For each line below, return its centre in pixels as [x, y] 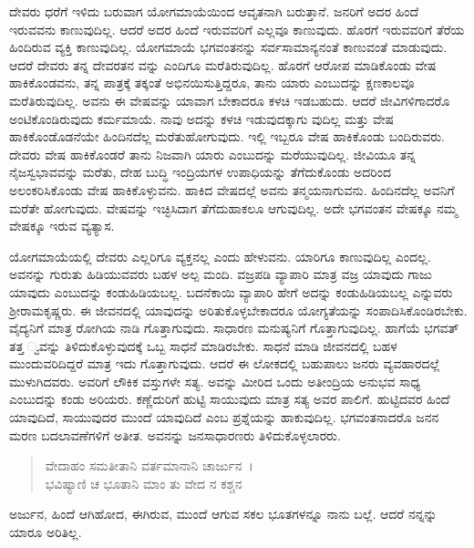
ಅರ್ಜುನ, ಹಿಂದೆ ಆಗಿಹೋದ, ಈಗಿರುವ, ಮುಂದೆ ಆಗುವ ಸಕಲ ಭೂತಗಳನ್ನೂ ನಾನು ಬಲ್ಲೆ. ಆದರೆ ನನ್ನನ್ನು [223, 514]
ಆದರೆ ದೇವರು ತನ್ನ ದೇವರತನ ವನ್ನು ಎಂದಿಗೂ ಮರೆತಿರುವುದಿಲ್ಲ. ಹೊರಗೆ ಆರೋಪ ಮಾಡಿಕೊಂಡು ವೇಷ [223, 64]
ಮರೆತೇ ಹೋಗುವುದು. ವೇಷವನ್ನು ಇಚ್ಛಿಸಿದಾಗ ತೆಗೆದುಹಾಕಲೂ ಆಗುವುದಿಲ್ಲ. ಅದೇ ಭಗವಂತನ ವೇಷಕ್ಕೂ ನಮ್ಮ [234, 207]
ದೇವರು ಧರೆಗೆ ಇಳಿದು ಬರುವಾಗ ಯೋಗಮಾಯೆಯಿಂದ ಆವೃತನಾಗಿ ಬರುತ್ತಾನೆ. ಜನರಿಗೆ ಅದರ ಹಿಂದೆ [214, 11]
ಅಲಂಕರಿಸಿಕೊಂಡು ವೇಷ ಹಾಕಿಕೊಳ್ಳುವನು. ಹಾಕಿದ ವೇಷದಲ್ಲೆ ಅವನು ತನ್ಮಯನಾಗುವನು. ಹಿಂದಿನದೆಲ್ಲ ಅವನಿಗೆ [232, 189]
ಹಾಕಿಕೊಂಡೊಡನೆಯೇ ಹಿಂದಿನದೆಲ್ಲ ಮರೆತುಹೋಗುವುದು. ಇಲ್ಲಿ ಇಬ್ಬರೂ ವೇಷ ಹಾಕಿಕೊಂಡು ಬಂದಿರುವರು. [227, 136]
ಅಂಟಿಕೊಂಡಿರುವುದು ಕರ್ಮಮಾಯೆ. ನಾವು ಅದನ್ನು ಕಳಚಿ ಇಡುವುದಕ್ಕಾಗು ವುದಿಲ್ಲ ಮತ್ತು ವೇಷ [202, 118]
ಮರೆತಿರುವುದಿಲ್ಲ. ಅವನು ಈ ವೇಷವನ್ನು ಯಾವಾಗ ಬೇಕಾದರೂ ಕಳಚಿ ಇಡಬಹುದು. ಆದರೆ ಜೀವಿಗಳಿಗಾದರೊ [230, 100]
